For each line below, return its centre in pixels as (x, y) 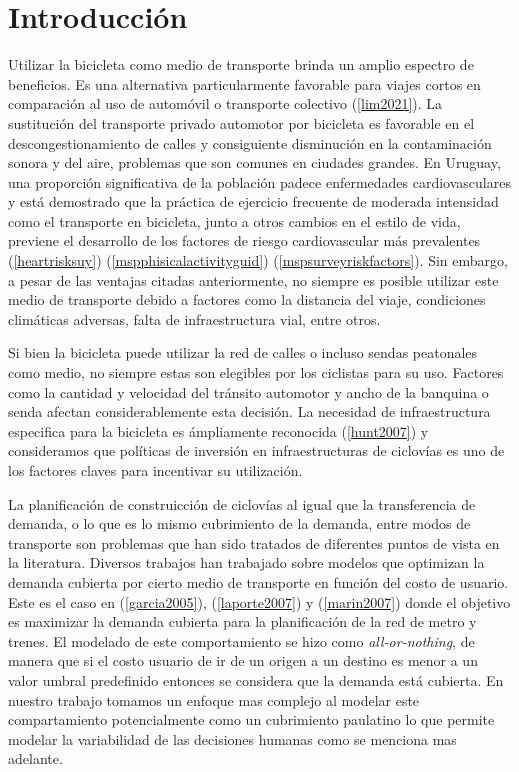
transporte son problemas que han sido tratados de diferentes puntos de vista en (254, 542)
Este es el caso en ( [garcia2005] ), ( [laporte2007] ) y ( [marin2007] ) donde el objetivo (259, 601)
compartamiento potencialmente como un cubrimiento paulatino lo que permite (251, 719)
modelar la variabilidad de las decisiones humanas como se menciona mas (232, 738)
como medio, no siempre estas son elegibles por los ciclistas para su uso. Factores (256, 372)
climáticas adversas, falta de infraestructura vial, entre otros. (194, 318)
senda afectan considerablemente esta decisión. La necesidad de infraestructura (249, 411)
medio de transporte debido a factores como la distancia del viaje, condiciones (247, 299)
